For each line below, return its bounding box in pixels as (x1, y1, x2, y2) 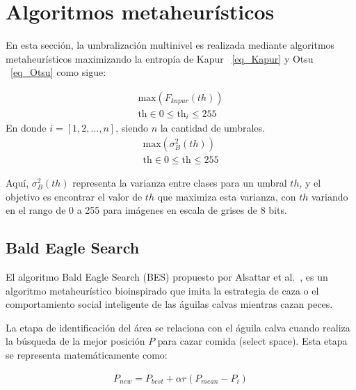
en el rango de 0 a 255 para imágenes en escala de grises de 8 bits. (6, 203, 287, 217)
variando (311, 189, 348, 203)
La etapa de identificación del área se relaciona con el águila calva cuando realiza (6, 320, 350, 334)
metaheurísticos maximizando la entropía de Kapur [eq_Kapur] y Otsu (6, 51, 314, 65)
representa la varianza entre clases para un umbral (72, 175, 287, 190)
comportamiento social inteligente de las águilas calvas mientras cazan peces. (6, 297, 333, 311)
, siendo (115, 120, 148, 135)
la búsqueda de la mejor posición (6, 334, 145, 348)
